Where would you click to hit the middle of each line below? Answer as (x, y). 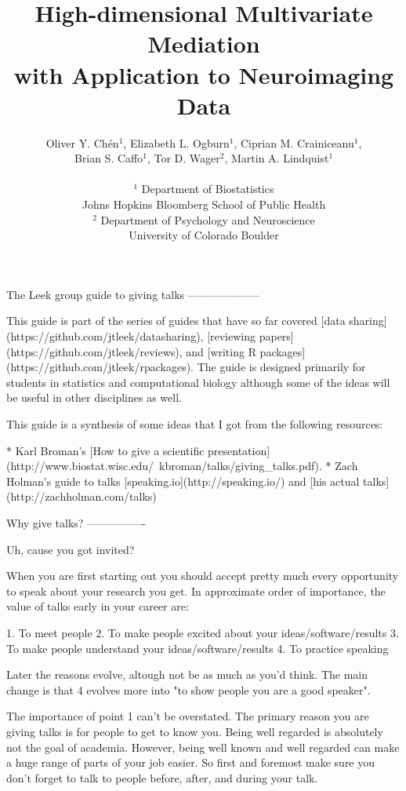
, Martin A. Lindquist (277, 158)
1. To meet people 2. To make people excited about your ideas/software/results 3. (203, 632)
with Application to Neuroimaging (204, 74)
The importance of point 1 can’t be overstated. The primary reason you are (188, 716)
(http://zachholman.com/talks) (82, 496)
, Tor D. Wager (183, 158)
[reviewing (232, 336)
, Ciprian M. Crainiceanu (294, 142)
